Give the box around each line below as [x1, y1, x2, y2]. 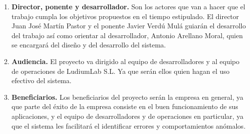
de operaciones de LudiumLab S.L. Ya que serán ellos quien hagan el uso [11, 66, 230, 76]
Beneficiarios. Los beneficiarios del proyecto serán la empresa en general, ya [11, 91, 244, 102]
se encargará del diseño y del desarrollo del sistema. [11, 40, 166, 50]
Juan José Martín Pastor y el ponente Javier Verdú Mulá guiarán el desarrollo [11, 21, 246, 31]
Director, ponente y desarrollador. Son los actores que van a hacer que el [11, 1, 246, 11]
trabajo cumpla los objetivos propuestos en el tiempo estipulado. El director [11, 11, 239, 21]
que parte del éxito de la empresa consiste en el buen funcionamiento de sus [11, 101, 238, 112]
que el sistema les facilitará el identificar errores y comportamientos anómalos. [11, 120, 246, 131]
